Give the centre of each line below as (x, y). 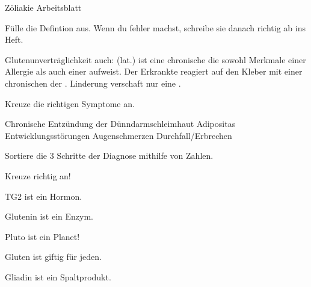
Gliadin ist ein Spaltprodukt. (58, 276)
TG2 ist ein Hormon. (44, 196)
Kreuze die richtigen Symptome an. (70, 103)
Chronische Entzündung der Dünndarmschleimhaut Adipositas (120, 124)
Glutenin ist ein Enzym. (49, 216)
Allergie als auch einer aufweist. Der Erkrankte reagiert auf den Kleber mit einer (154, 71)
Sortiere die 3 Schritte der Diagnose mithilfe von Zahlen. (109, 156)
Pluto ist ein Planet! (42, 236)
